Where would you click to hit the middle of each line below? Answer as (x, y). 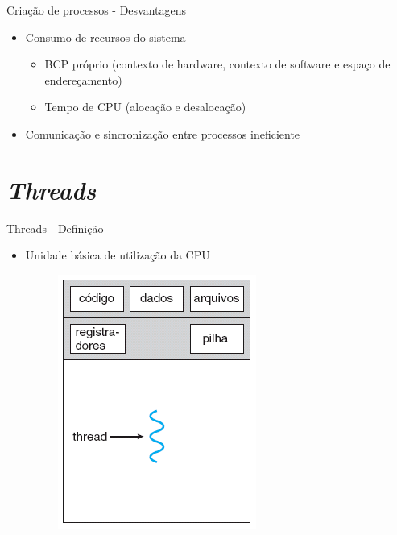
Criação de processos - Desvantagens (97, 10)
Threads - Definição (55, 228)
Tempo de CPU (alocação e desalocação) (145, 107)
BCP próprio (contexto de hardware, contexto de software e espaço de (217, 64)
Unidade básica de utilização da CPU (118, 255)
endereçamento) (83, 79)
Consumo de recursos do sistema (105, 37)
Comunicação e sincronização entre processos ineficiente (163, 133)
